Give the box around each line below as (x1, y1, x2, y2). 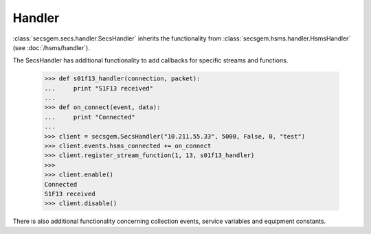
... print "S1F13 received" (44, 84, 154, 92)
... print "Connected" (44, 113, 135, 121)
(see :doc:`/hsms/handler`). (12, 43, 91, 51)
